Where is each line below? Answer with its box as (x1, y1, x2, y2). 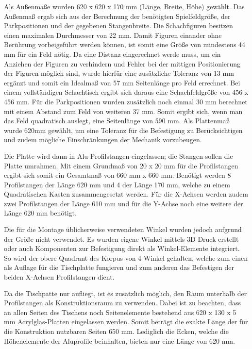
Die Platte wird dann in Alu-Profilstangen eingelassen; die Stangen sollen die (4, 150, 233, 161)
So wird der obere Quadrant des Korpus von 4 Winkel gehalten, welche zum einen (4, 252, 248, 263)
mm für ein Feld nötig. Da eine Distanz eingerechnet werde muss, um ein (4, 49, 221, 59)
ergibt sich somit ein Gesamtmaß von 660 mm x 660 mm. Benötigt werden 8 (4, 170, 231, 180)
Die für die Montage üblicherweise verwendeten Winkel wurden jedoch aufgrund (4, 224, 242, 234)
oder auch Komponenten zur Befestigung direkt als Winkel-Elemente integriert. (4, 243, 240, 253)
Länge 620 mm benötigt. (4, 208, 77, 218)
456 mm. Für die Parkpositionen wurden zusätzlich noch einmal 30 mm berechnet (4, 96, 248, 106)
